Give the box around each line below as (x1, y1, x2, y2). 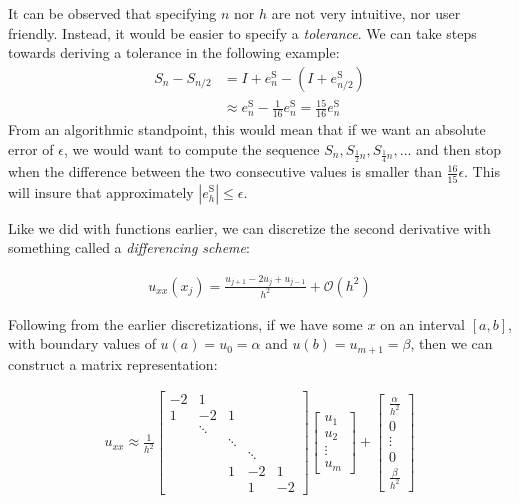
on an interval (380, 313, 466, 334)
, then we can (410, 333, 493, 354)
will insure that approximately (8, 181, 194, 202)
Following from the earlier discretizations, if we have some (8, 313, 363, 334)
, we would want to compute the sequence (63, 138, 320, 159)
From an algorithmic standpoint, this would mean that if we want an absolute (8, 119, 486, 140)
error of (8, 138, 54, 159)
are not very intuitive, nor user (271, 3, 461, 23)
